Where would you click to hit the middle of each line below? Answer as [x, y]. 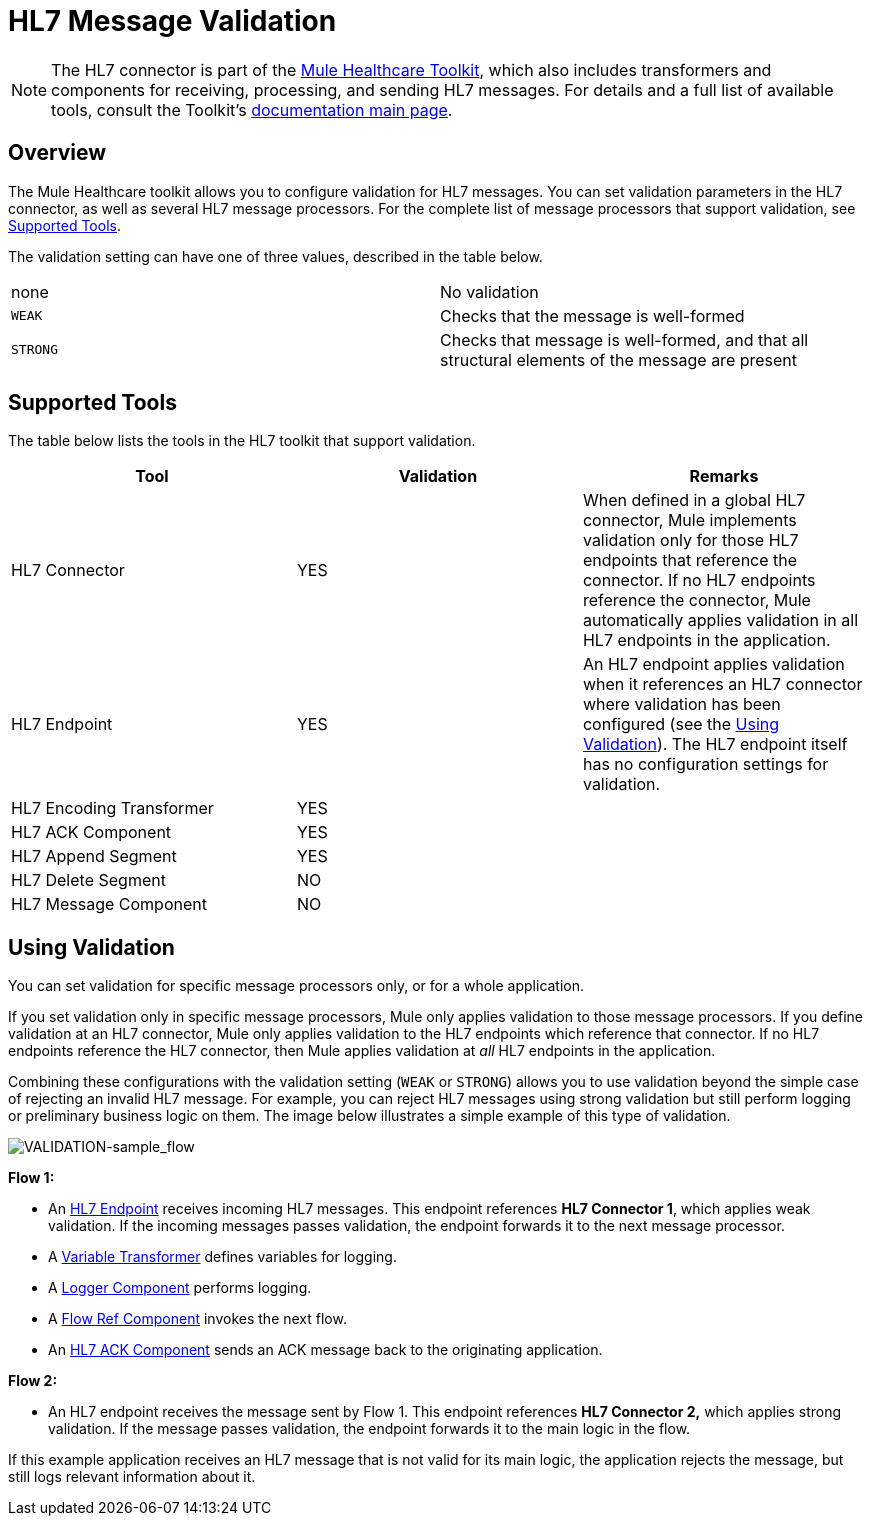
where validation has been [681, 704]
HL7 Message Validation [172, 21]
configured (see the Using [681, 724]
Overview [57, 153]
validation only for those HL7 [690, 540]
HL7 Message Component [109, 904]
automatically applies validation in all [720, 620]
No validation [489, 291]
